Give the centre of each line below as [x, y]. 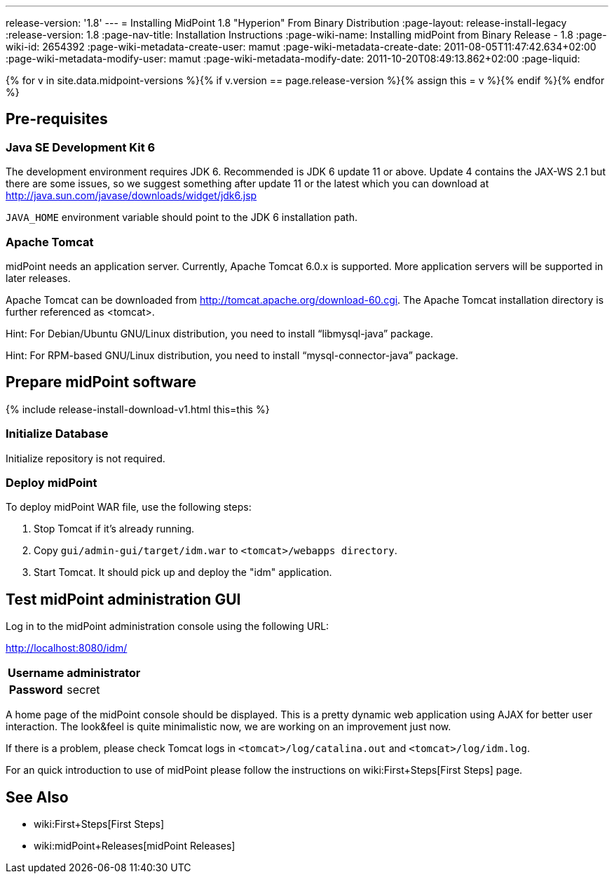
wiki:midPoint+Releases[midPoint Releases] [135, 846]
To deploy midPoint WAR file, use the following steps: [129, 507]
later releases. [38, 278]
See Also [37, 797]
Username [36, 673]
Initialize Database [57, 434]
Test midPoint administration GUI [123, 599]
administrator [104, 673]
